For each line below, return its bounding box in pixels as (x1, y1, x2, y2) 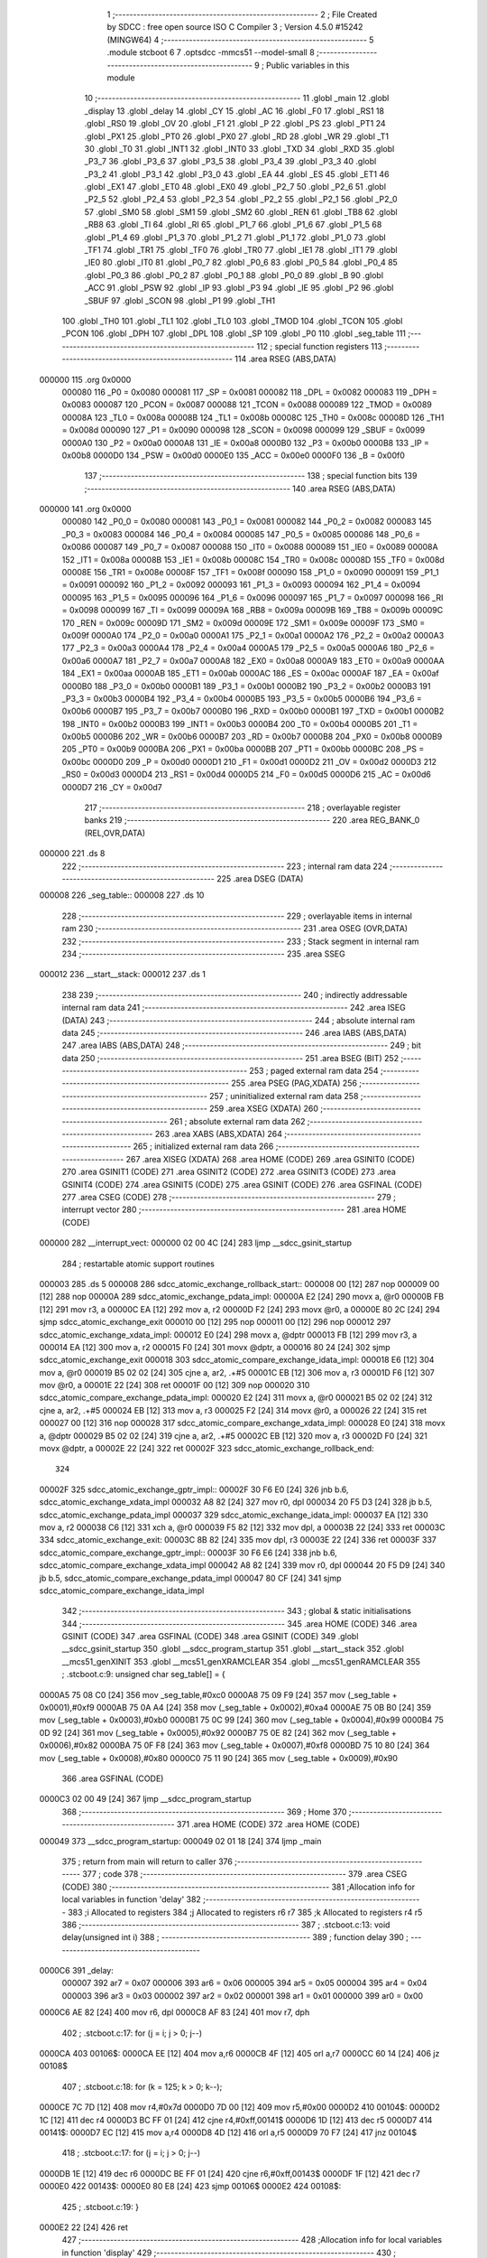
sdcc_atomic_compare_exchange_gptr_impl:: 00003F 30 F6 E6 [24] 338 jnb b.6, (39, 1547, 337, 1558)
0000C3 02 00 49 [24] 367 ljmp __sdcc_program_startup (39, 1794, 252, 1805)
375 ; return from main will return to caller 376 (61, 1856, 234, 1867)
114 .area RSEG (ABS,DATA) (234, 353, 337, 365)
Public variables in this (266, 60, 350, 70)
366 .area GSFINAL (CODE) (61, 1773, 164, 1784)
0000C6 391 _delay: (39, 1965, 115, 1976)
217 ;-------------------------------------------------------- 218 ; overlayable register (84, 802, 401, 813)
